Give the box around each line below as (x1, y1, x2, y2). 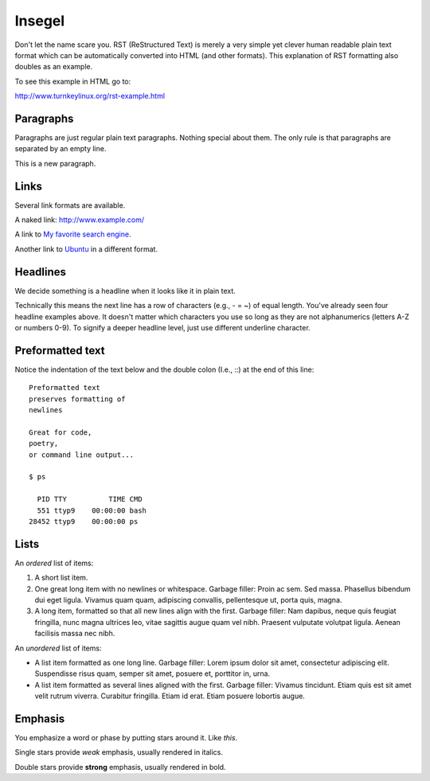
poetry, (29, 439, 59, 448)
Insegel (14, 12, 65, 29)
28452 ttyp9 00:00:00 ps (29, 517, 139, 525)
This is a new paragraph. (14, 158, 96, 168)
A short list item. (34, 573, 88, 583)
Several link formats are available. (14, 200, 126, 210)
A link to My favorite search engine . (14, 229, 131, 239)
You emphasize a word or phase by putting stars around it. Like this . (14, 733, 238, 743)
